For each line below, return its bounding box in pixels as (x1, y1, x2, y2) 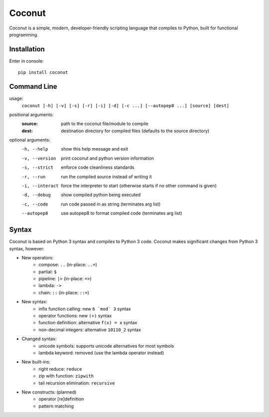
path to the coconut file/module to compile (61, 121, 149, 127)
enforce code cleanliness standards (61, 165, 134, 171)
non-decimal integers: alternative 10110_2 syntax (38, 327, 141, 333)
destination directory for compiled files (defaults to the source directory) (61, 128, 210, 134)
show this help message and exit (61, 146, 128, 152)
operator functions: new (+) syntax (38, 313, 112, 319)
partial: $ (38, 268, 57, 274)
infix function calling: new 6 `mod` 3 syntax (38, 306, 132, 312)
